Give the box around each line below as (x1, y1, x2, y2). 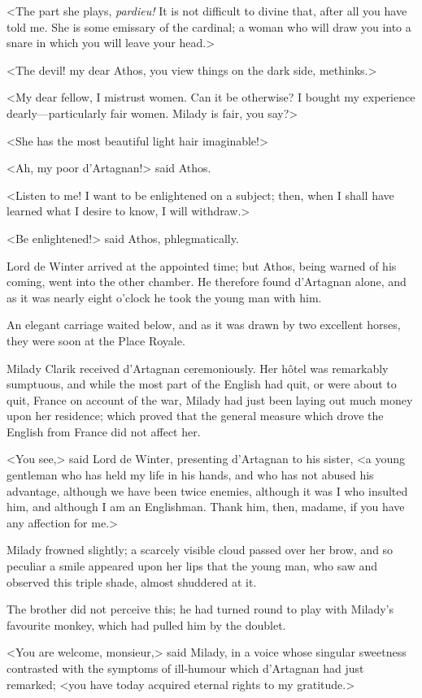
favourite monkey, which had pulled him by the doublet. (7, 616, 286, 633)
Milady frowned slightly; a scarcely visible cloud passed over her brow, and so (7, 541, 394, 558)
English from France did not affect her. (7, 423, 201, 440)
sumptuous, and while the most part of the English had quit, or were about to (7, 375, 397, 392)
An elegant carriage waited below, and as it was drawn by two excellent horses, (7, 316, 401, 333)
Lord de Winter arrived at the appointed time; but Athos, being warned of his (7, 257, 397, 274)
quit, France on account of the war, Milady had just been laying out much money (7, 391, 413, 408)
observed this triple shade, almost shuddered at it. (7, 573, 257, 590)
